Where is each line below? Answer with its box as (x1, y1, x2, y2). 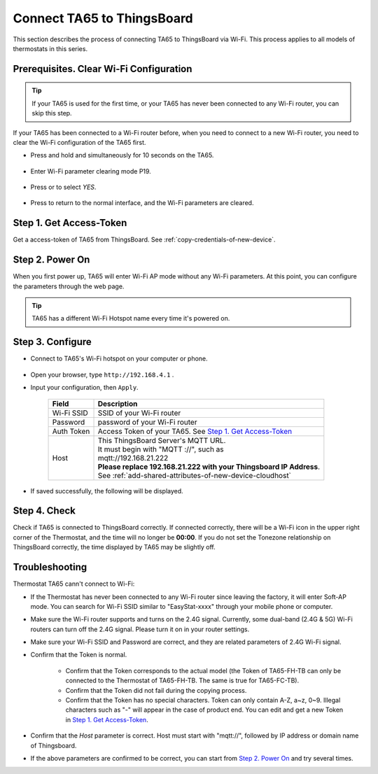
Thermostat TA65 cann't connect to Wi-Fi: (13, 579, 135, 588)
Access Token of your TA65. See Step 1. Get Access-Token (97, 426, 293, 436)
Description (97, 399, 138, 409)
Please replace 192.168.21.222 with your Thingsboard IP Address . (97, 462, 321, 472)
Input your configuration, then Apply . (30, 384, 139, 392)
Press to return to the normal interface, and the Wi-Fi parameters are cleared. (30, 199, 254, 207)
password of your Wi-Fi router (97, 417, 197, 427)
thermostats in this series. (13, 44, 87, 52)
